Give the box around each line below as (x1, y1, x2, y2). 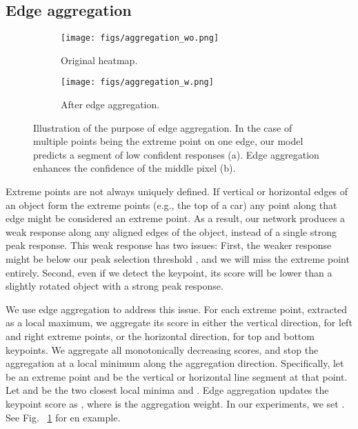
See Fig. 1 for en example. (6, 410, 121, 424)
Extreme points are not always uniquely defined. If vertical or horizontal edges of (6, 184, 348, 199)
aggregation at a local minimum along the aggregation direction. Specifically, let (6, 356, 344, 370)
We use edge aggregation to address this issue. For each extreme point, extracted (6, 301, 348, 316)
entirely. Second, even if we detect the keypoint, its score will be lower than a (6, 265, 332, 279)
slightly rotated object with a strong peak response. (6, 279, 223, 293)
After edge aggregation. (61, 97, 160, 112)
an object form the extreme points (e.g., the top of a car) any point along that (6, 197, 337, 212)
